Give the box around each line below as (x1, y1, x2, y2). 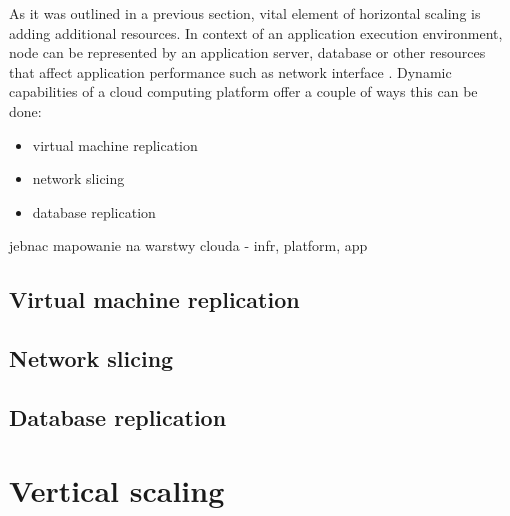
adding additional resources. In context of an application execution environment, (9, 22, 503, 43)
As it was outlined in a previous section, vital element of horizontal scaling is (9, 3, 481, 23)
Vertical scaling (9, 470, 225, 511)
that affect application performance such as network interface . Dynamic (9, 61, 452, 82)
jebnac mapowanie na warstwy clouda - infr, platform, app (9, 235, 368, 256)
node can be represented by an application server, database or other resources (9, 42, 486, 63)
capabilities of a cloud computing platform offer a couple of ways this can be (9, 81, 478, 102)
